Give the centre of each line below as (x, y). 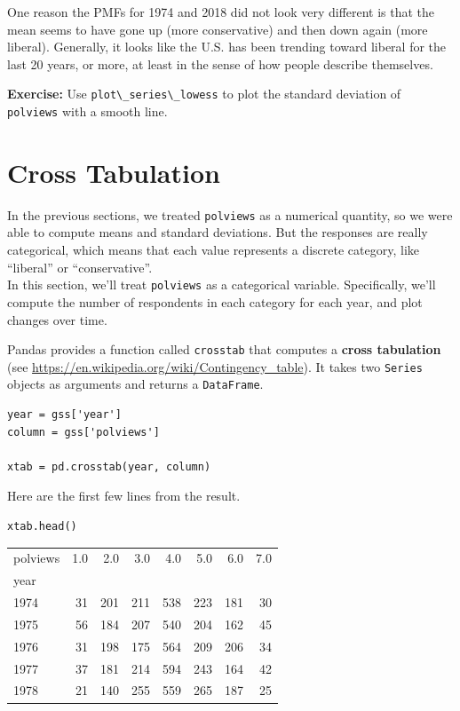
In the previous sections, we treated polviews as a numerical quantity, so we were (230, 214)
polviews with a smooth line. (87, 111)
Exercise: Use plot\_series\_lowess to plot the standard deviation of (204, 94)
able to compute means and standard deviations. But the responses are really (218, 232)
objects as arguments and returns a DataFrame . (135, 384)
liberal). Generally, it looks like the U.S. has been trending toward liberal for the (227, 47)
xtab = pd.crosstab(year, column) (109, 466)
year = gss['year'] (64, 415)
